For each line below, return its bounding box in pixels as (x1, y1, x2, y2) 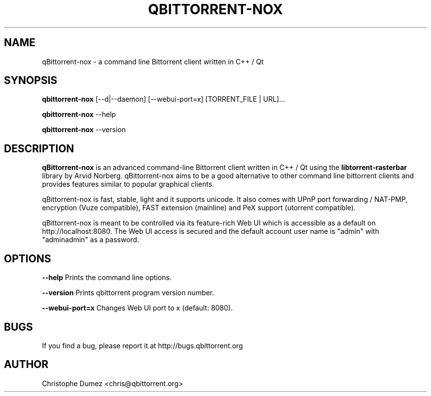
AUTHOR (4, 358, 49, 371)
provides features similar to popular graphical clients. (42, 180, 215, 189)
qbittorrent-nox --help (42, 110, 116, 119)
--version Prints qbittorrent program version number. (42, 288, 215, 297)
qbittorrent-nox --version (42, 125, 126, 134)
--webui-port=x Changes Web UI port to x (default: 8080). (42, 304, 233, 312)
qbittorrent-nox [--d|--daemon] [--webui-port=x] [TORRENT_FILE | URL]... (42, 95, 285, 104)
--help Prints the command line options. (42, 273, 172, 282)
